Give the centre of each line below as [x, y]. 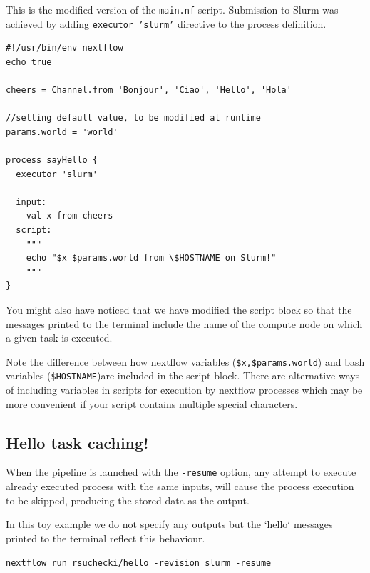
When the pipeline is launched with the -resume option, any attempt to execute [181, 472]
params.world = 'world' [62, 132]
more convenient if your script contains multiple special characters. [152, 403]
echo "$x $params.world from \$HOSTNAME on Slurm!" [151, 258]
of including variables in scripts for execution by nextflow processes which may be [184, 390]
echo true [29, 62]
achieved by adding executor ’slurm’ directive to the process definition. [166, 23]
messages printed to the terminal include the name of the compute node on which [184, 323]
